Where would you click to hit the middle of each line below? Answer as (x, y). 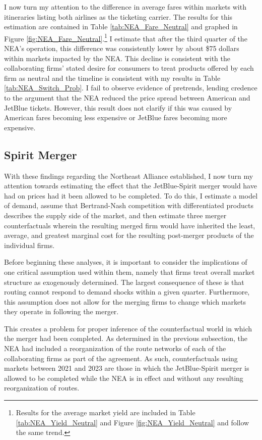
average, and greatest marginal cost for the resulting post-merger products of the (129, 235)
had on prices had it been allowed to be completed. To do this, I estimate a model (131, 195)
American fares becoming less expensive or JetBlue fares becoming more (116, 117)
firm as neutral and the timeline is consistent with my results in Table (112, 78)
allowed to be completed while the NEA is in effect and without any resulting (124, 378)
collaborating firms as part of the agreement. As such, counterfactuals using (121, 358)
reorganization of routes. (42, 388)
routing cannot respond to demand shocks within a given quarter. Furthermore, (127, 292)
